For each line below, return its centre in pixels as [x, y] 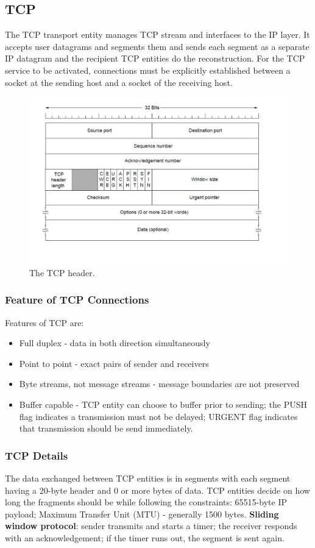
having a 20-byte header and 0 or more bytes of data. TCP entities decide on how [157, 490]
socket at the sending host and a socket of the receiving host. [119, 82]
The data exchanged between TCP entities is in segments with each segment [148, 478]
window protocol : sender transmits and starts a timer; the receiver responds [151, 526]
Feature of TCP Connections [77, 300]
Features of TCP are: [44, 322]
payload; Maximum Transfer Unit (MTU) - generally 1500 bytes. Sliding [142, 514]
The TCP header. [62, 272]
